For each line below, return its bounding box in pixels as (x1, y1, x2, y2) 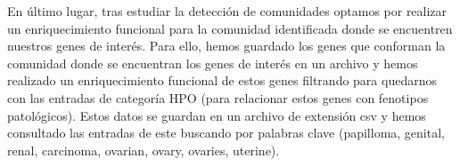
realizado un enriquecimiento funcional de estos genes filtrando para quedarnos (7, 71, 437, 90)
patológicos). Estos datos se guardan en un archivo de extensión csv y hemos (7, 106, 426, 124)
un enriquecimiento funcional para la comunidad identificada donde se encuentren (7, 19, 453, 37)
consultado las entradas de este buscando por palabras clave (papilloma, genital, (7, 123, 445, 142)
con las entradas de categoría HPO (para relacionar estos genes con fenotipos (7, 88, 429, 107)
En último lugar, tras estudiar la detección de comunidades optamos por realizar (7, 2, 448, 20)
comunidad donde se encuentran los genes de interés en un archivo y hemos (7, 53, 418, 72)
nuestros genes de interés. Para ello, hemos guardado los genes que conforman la (7, 36, 446, 55)
